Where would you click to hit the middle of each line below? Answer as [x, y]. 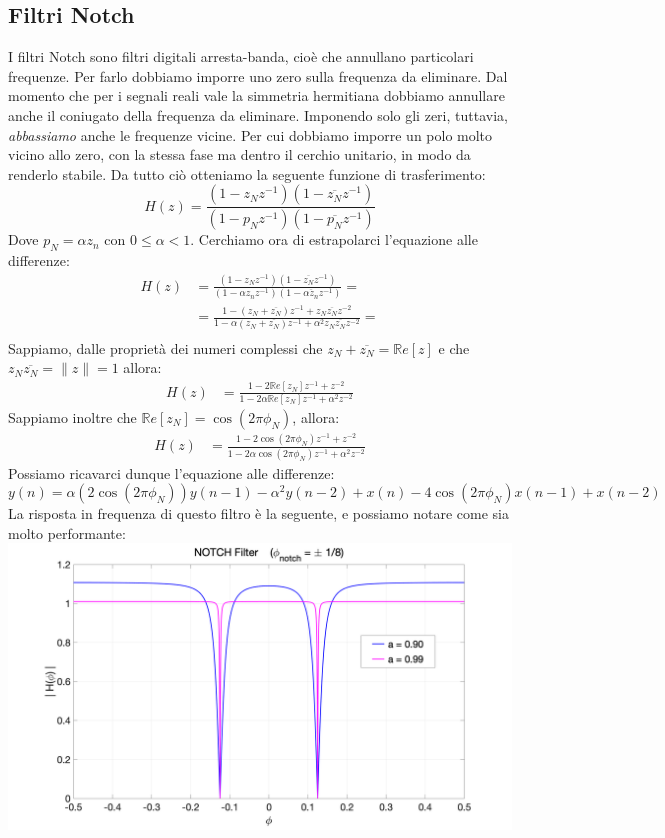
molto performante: [67, 532]
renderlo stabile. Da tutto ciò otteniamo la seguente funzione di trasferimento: [247, 173]
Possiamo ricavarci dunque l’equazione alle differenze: [171, 472]
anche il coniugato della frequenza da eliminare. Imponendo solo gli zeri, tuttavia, [258, 114]
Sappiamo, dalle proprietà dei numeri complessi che [165, 347]
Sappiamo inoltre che [72, 417]
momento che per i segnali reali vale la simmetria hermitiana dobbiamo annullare [256, 95]
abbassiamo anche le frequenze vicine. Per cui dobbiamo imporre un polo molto [250, 134]
